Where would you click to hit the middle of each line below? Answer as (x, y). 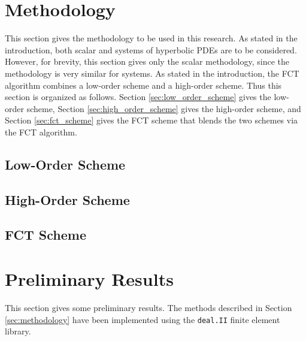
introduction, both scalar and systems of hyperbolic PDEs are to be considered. (151, 49)
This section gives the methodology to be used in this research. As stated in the (151, 38)
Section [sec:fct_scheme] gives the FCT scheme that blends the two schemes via (152, 120)
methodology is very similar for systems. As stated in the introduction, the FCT (152, 73)
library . (18, 331)
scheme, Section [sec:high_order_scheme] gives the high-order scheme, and (164, 108)
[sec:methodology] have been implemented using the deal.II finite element (143, 319)
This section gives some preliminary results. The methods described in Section (149, 307)
